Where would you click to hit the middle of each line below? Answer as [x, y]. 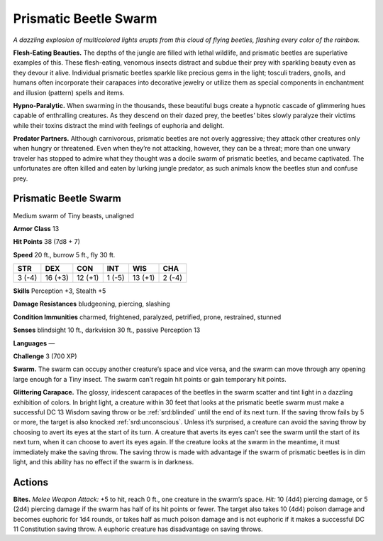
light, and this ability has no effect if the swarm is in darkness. [104, 461]
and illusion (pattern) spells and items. [69, 92]
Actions [31, 482]
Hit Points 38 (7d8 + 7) [47, 242]
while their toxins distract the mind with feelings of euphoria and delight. [119, 125]
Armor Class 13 [36, 228]
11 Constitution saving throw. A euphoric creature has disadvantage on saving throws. [138, 529]
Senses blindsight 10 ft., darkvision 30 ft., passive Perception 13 [107, 330]
